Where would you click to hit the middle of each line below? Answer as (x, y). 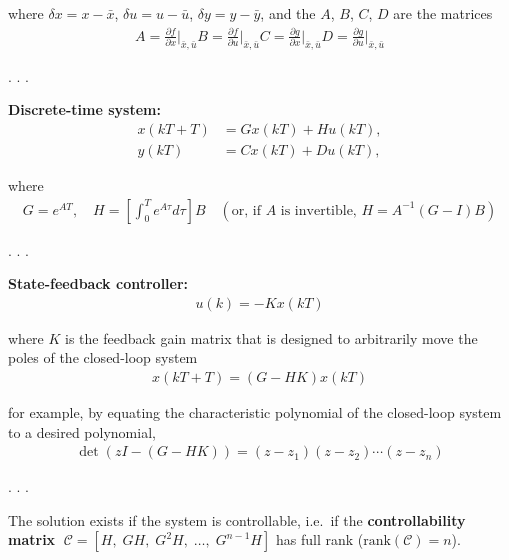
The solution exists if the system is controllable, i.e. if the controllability (237, 519)
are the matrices (443, 13)
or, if (246, 210)
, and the (288, 13)
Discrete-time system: (84, 109)
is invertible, (318, 210)
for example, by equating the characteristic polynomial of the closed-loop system (255, 412)
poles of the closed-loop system (103, 357)
